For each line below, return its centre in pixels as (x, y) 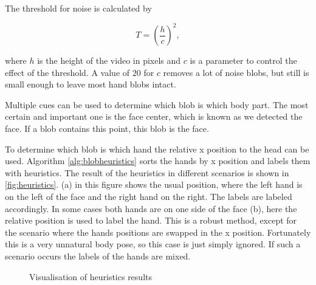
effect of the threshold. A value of (67, 72)
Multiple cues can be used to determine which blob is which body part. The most (157, 104)
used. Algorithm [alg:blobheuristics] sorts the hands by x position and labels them (158, 161)
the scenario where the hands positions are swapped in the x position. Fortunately (158, 232)
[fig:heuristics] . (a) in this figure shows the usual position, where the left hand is (154, 184)
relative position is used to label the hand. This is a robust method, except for (151, 220)
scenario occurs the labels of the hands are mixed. (98, 256)
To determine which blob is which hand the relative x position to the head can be (157, 149)
